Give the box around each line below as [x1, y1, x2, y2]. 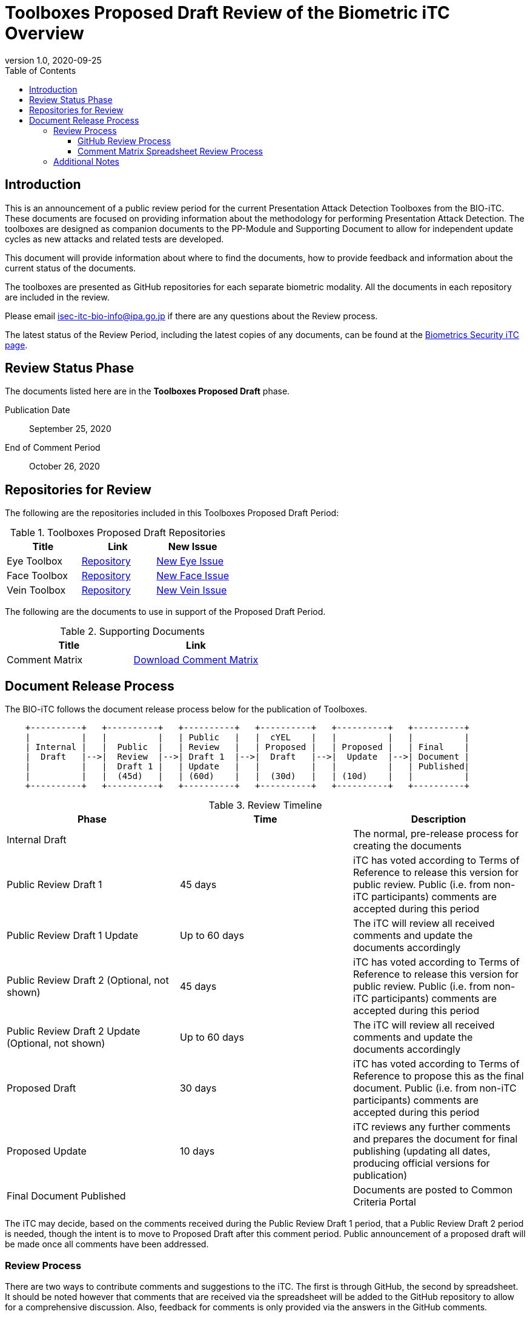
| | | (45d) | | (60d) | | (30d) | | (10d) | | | [25, 771, 470, 781]
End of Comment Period [5, 442, 101, 453]
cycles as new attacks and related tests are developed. [5, 233, 224, 244]
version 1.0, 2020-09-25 [5, 55, 102, 65]
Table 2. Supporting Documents [60, 625, 205, 638]
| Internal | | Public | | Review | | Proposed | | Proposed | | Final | [25, 742, 470, 752]
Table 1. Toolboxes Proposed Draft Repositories [10, 526, 226, 539]
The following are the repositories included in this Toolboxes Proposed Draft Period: [5, 508, 339, 519]
